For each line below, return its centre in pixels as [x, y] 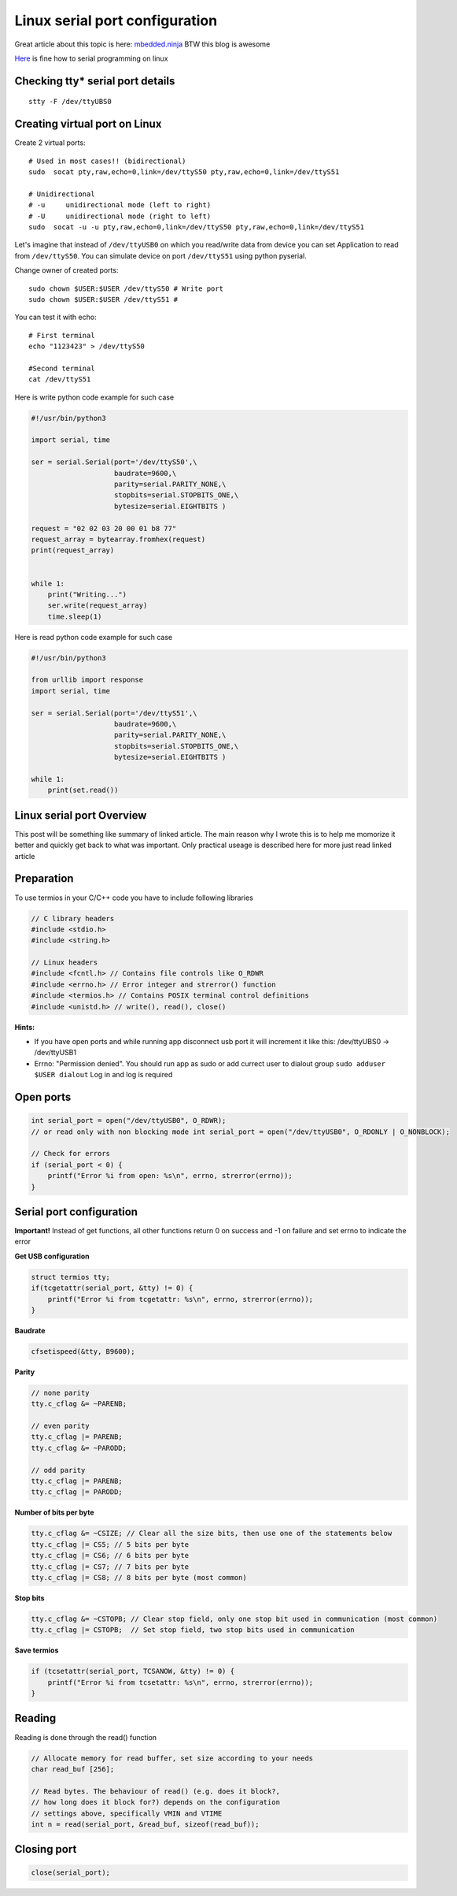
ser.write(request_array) [98, 606]
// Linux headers [64, 963]
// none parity [60, 1392]
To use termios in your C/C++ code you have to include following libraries [134, 898]
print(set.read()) [83, 790]
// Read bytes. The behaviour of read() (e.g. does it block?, [156, 1791]
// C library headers [73, 918]
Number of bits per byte [54, 1512]
